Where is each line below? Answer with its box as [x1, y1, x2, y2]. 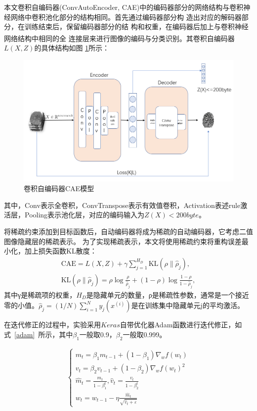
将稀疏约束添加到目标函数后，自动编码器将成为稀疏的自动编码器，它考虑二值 [4, 226, 253, 236]
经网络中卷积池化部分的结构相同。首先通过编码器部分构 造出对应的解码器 [4, 11, 242, 22]
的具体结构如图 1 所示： [34, 43, 110, 53]
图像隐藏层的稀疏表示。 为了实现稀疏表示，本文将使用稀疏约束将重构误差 [4, 236, 242, 246]
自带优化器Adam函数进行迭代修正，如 [120, 319, 242, 330]
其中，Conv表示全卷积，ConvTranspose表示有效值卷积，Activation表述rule [4, 200, 241, 210]
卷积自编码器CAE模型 [24, 183, 94, 194]
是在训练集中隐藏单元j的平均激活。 [131, 300, 244, 310]
